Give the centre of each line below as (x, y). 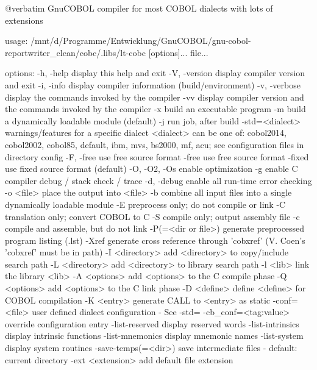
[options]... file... (178, 52)
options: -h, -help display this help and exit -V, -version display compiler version (155, 73)
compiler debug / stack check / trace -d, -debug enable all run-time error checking (158, 180)
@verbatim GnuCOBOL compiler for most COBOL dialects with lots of (139, 8)
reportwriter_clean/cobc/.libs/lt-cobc (75, 52)
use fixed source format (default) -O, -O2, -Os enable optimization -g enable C (151, 169)
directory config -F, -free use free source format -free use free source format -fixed (157, 156)
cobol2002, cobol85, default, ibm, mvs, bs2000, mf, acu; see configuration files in (155, 144)
